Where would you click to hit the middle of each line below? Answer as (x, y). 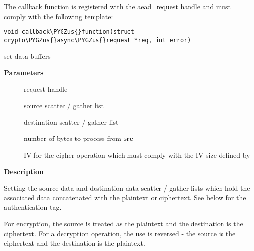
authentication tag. (33, 207)
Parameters (24, 72)
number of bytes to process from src (79, 138)
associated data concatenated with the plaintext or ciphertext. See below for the (125, 197)
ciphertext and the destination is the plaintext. (75, 243)
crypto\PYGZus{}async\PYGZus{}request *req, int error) (97, 40)
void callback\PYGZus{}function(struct (69, 32)
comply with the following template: (59, 16)
